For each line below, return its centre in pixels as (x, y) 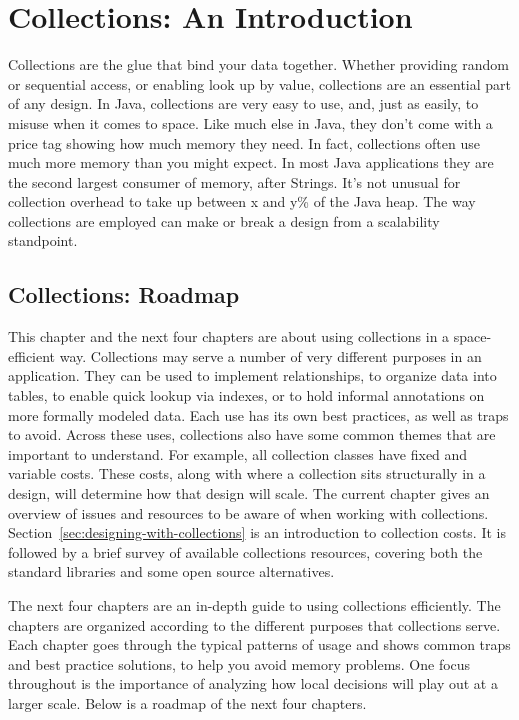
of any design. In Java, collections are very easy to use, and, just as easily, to (243, 103)
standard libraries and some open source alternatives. (171, 571)
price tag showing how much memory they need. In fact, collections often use (244, 142)
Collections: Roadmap (124, 294)
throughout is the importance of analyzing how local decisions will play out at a (253, 683)
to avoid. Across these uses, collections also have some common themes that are (252, 434)
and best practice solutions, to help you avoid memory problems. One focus (239, 663)
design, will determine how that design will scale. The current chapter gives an (249, 493)
